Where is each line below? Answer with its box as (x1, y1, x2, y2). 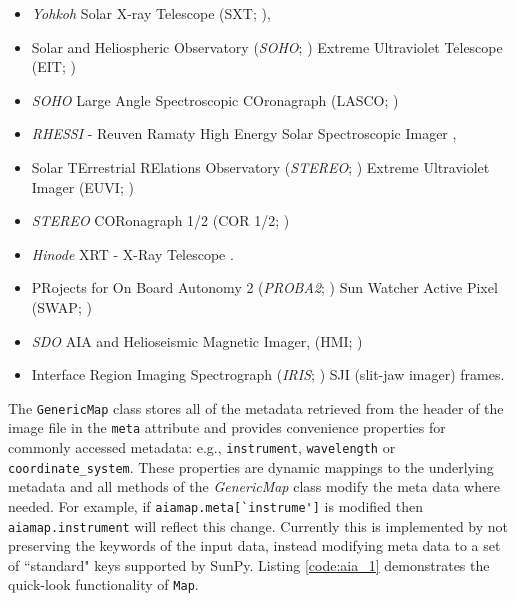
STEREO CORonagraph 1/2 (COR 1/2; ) (31, 210, 290, 231)
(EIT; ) (31, 56, 76, 77)
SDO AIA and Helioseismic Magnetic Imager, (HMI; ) (31, 330, 363, 351)
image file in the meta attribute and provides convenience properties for (8, 417, 446, 438)
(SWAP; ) (31, 296, 92, 317)
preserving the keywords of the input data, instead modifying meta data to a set (8, 535, 501, 556)
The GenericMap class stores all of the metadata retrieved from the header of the (8, 397, 504, 418)
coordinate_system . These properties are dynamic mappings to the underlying (8, 456, 494, 477)
